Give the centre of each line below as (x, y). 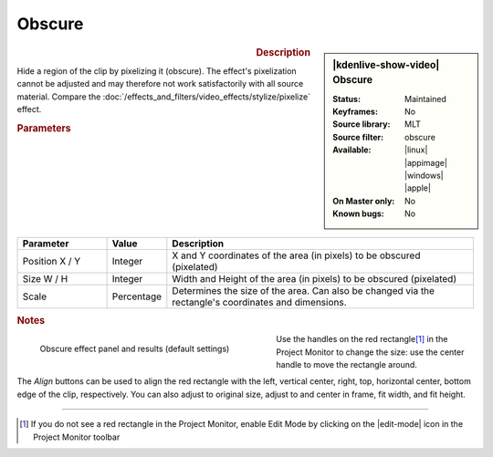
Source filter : (358, 137)
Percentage (137, 296)
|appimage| (426, 162)
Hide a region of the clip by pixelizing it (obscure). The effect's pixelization (157, 71)
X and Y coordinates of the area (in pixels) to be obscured (296, 255)
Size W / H (45, 278)
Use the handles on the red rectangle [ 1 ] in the (362, 339)
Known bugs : (359, 213)
